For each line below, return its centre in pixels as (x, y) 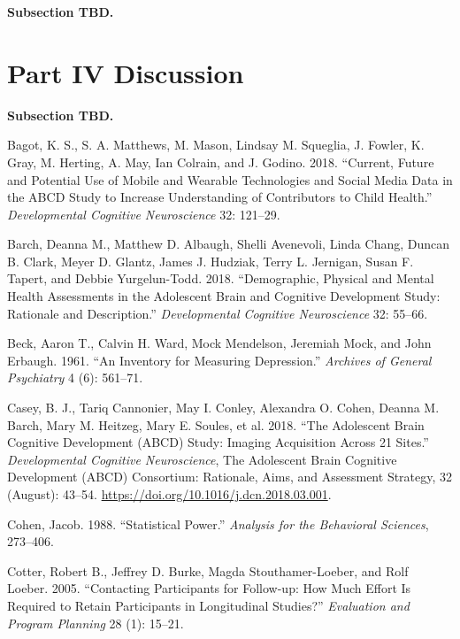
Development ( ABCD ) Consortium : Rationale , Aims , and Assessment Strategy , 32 (230, 477)
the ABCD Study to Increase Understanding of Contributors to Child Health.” (220, 197)
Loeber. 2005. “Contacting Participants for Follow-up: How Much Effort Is (209, 588)
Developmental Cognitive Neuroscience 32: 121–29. (144, 214)
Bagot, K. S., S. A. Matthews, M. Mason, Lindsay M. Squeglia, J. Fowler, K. (216, 145)
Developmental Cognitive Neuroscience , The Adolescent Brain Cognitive (202, 459)
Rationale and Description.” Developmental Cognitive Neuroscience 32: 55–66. (218, 313)
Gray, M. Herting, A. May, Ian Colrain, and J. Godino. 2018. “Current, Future (221, 162)
